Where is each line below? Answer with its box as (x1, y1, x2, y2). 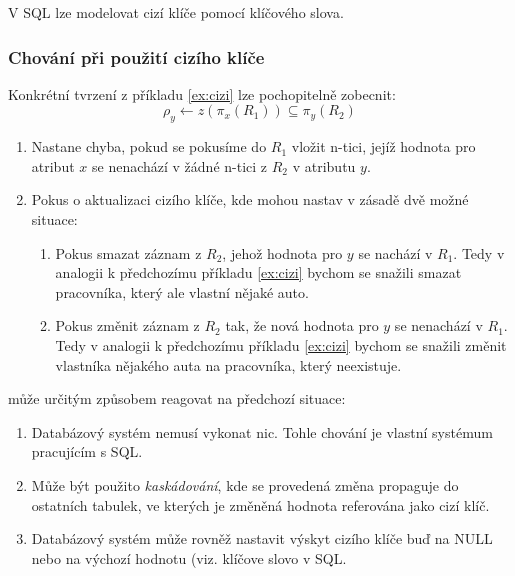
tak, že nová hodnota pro (225, 315, 379, 336)
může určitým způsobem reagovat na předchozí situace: (8, 388, 346, 409)
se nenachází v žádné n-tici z (91, 155, 268, 176)
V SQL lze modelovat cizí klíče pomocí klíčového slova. (8, 2, 344, 22)
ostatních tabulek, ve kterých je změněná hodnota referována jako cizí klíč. (31, 494, 490, 515)
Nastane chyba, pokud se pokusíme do (31, 136, 267, 157)
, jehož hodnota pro (222, 242, 343, 263)
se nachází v (358, 242, 433, 263)
